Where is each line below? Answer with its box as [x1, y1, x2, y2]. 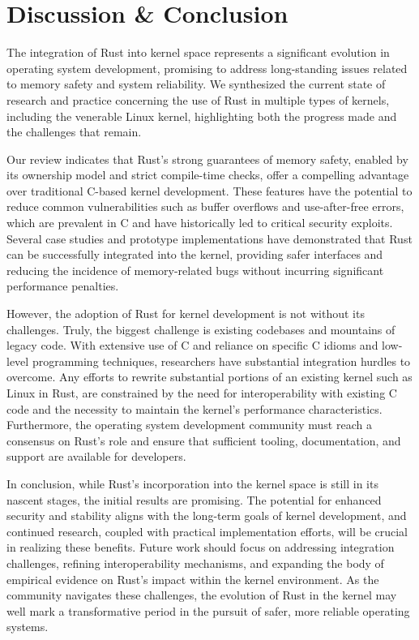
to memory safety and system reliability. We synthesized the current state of [6, 75, 386, 92]
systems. [6, 618, 49, 635]
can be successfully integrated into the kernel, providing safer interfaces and [6, 246, 383, 263]
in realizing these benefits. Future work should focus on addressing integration [6, 539, 395, 556]
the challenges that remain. [6, 123, 142, 140]
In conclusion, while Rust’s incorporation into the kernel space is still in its [6, 475, 378, 492]
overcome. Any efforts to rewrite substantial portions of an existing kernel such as [6, 368, 413, 385]
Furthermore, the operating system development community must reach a [6, 416, 372, 433]
